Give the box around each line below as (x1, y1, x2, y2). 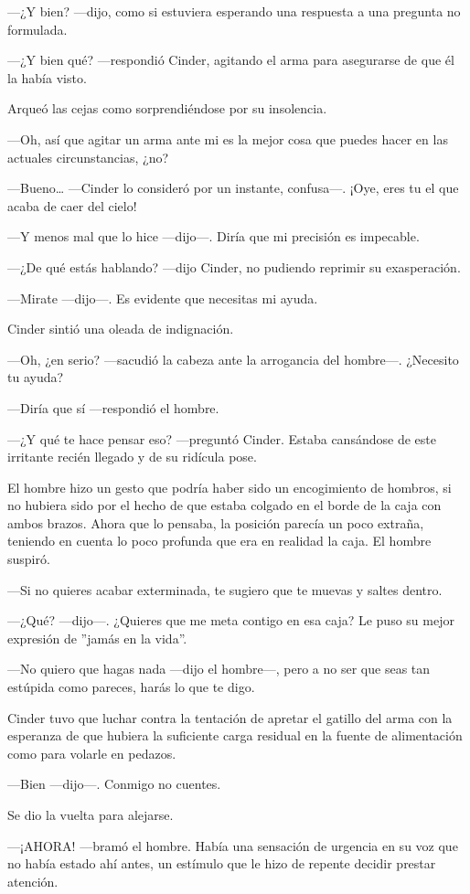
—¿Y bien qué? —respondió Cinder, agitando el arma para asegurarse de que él (7, 50, 454, 69)
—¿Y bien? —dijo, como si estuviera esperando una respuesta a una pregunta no (7, 2, 461, 20)
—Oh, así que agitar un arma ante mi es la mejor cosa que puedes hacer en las (7, 129, 448, 148)
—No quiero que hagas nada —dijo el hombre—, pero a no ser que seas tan (7, 659, 431, 678)
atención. (7, 871, 59, 890)
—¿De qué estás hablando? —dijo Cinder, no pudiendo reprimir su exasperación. (7, 257, 461, 276)
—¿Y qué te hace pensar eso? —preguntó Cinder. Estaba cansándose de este (7, 429, 436, 448)
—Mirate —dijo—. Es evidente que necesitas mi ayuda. (7, 288, 318, 307)
